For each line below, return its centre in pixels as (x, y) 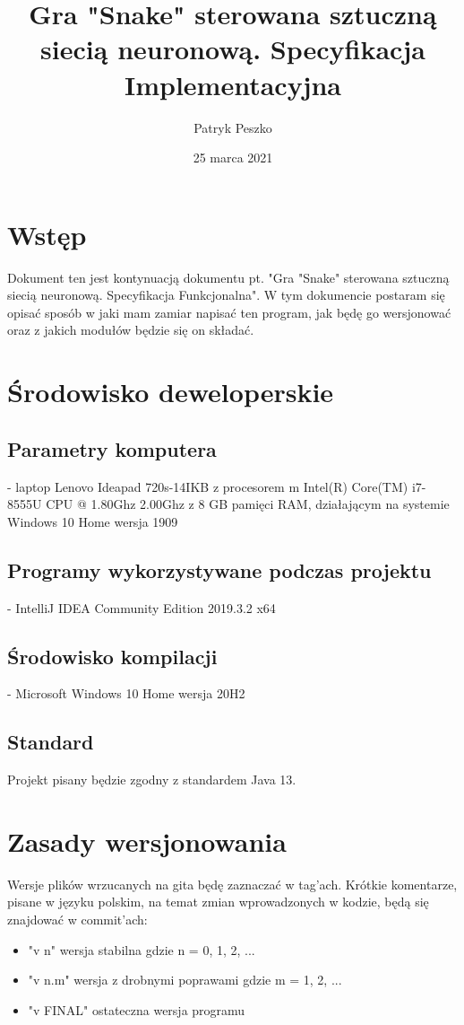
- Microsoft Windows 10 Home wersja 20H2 (126, 693)
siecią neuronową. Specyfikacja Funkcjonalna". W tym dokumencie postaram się (226, 295)
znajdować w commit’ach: (77, 920)
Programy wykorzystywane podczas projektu (219, 569)
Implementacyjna (233, 84)
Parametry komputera (112, 448)
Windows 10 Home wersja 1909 (93, 521)
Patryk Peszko (233, 127)
